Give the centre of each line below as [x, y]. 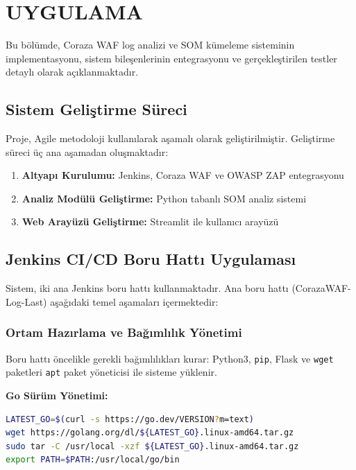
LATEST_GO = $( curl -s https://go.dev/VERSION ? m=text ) [130, 419]
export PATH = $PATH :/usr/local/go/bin [93, 460]
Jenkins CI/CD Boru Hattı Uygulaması [151, 259]
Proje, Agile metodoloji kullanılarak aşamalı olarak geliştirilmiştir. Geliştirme [170, 138]
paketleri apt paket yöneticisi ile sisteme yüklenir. [111, 372]
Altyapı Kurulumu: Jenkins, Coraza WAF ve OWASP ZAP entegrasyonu [183, 175]
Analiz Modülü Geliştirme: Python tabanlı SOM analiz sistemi [164, 198]
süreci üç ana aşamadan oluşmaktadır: [87, 151]
